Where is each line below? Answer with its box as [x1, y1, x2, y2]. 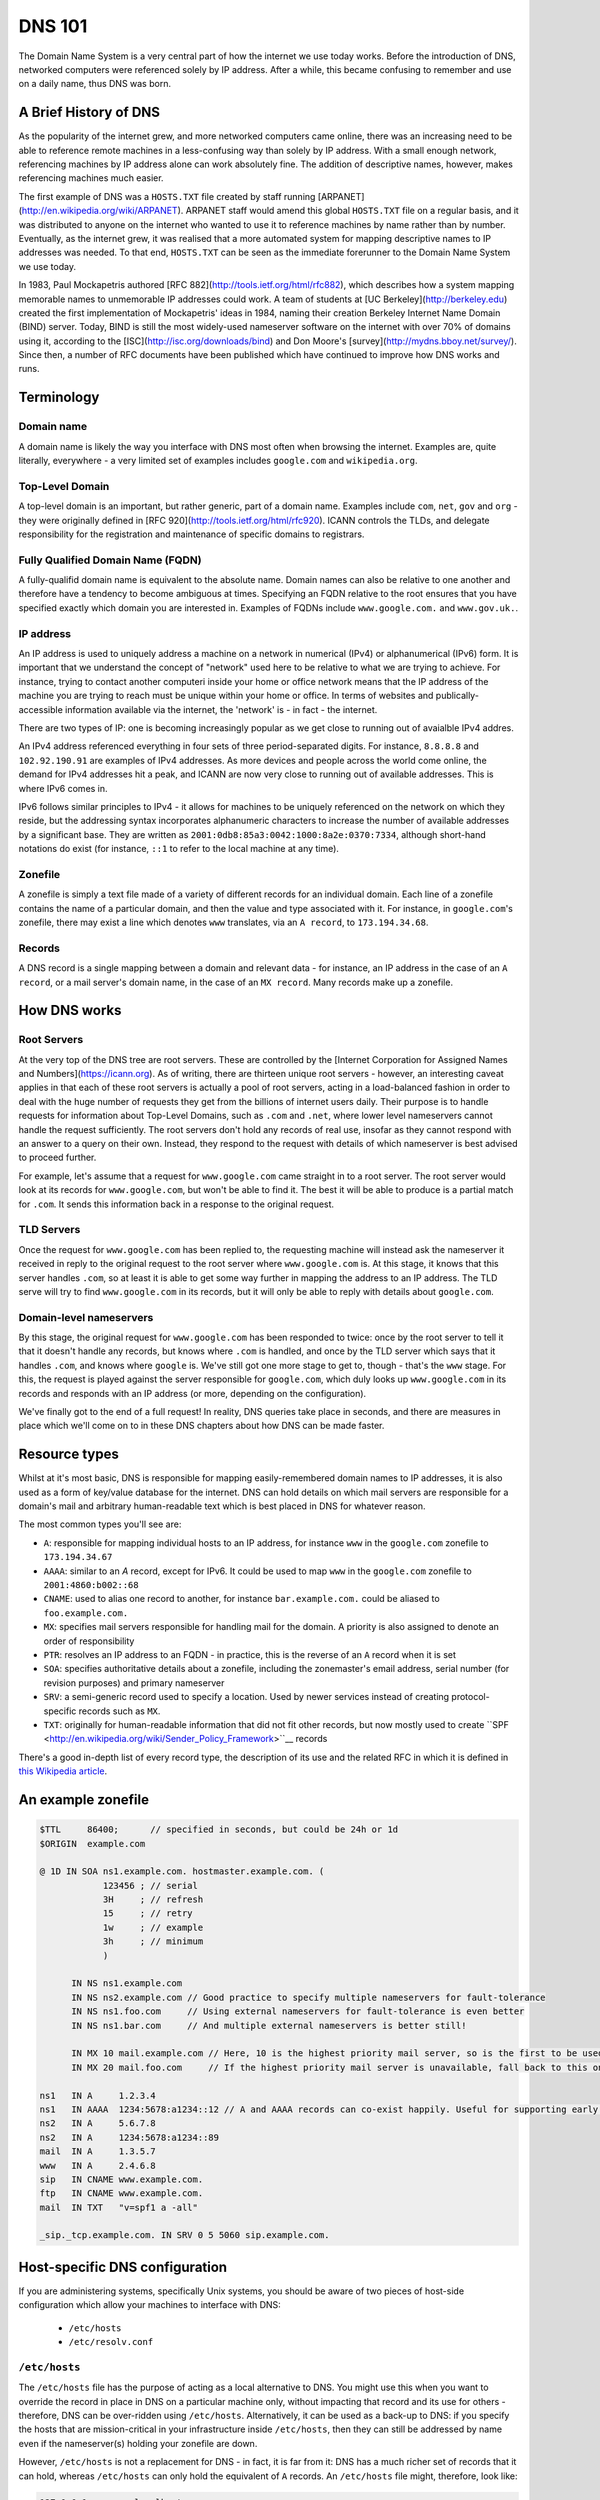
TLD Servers [18, 1223, 81, 1237]
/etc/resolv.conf [68, 2336, 154, 2348]
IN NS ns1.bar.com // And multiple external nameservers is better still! [71, 2020, 467, 2031]
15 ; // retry [102, 1908, 194, 1919]
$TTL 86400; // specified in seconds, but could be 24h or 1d [39, 1824, 399, 1835]
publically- [435, 690, 480, 702]
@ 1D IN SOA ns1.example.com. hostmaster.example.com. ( [39, 1866, 325, 1877]
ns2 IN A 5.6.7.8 [39, 2118, 157, 2129]
